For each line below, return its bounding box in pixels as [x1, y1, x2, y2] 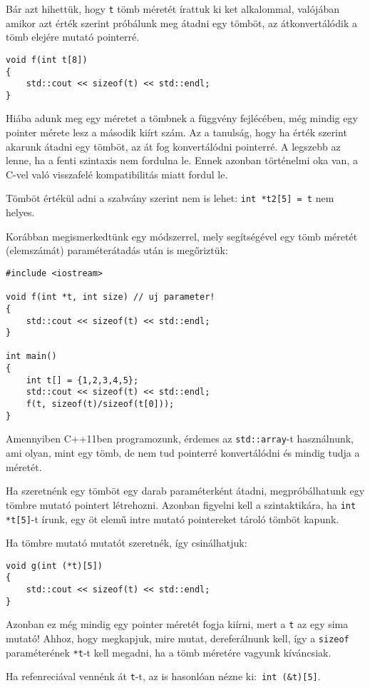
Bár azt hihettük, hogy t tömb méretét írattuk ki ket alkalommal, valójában [6, 1, 339, 16]
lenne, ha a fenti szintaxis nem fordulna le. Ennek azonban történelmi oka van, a [6, 153, 358, 168]
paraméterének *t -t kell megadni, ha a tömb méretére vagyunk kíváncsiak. [6, 644, 332, 659]
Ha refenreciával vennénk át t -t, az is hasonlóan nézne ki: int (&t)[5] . [6, 669, 321, 684]
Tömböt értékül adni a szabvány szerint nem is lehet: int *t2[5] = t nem [6, 191, 334, 206]
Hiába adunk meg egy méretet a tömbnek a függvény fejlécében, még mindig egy [6, 111, 358, 126]
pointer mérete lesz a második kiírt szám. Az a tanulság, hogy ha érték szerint [6, 125, 347, 140]
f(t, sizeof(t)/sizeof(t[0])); [26, 399, 175, 410]
